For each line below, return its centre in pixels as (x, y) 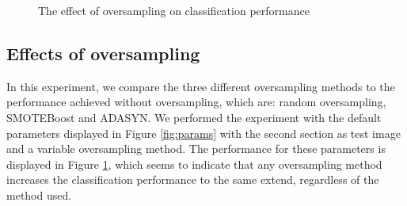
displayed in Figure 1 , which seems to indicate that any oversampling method (194, 164)
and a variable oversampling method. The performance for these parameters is (196, 149)
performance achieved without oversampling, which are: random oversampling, (196, 102)
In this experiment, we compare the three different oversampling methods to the (201, 86)
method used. (39, 195)
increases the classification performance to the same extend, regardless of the (193, 179)
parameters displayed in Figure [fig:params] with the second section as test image (203, 133)
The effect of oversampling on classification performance (174, 10)
